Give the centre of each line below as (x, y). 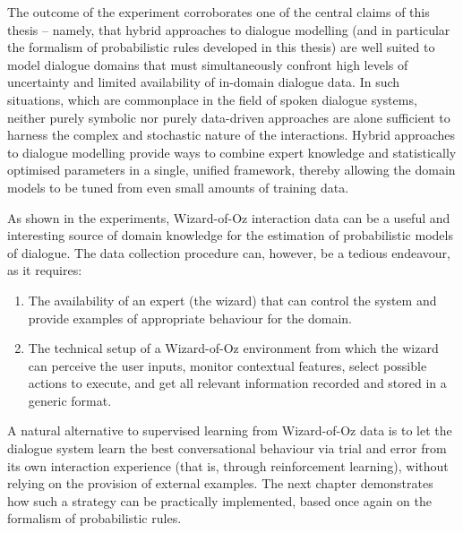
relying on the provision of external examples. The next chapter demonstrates (220, 483)
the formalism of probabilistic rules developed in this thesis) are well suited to (221, 47)
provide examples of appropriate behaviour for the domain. (190, 318)
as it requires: (45, 270)
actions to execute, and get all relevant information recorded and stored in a (237, 383)
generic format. (70, 400)
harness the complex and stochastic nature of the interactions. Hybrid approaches (231, 135)
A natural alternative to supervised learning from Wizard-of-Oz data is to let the (230, 430)
